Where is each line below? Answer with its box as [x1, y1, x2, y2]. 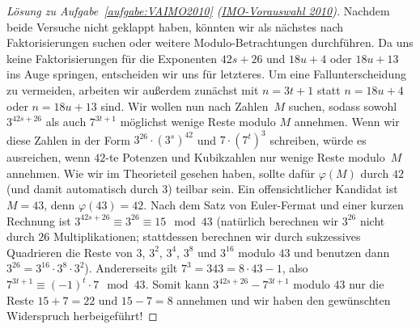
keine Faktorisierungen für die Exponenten [6, 49, 218, 66]
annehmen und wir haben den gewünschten [176, 291, 391, 308]
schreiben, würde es [269, 131, 367, 148]
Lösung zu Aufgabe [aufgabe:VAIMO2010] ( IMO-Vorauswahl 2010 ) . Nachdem [6, 2, 390, 19]
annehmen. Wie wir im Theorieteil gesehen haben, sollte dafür [6, 164, 315, 181]
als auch [45, 113, 87, 130]
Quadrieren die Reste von [6, 243, 133, 260]
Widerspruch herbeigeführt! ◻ [6, 307, 158, 324]
